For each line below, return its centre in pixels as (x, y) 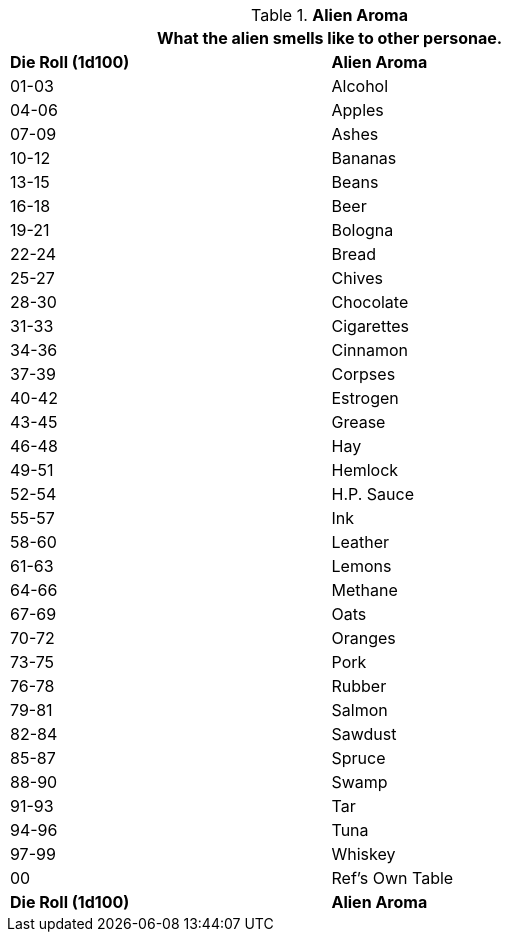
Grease (358, 422)
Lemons (361, 566)
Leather (360, 542)
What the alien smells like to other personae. (329, 38)
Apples (357, 110)
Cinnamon (370, 350)
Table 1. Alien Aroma (329, 15)
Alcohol (360, 86)
